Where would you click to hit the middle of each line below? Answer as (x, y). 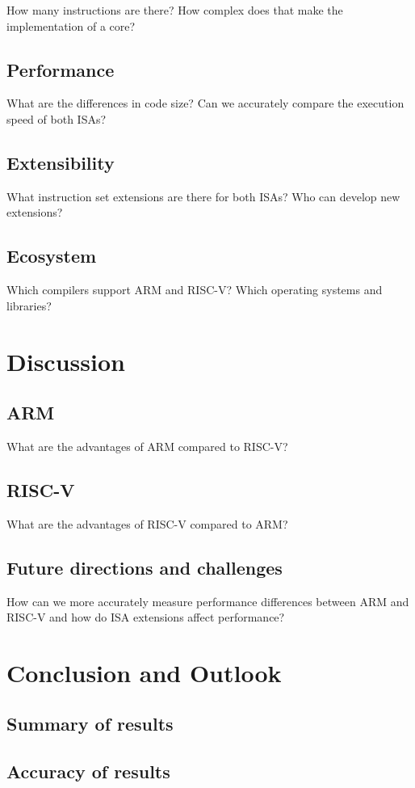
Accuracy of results (88, 771)
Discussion (66, 361)
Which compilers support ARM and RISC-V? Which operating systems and (195, 290)
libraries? (29, 305)
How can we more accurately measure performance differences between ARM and (208, 601)
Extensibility (61, 162)
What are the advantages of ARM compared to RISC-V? (147, 446)
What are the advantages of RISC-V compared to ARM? (147, 523)
